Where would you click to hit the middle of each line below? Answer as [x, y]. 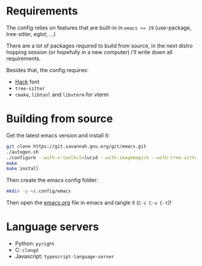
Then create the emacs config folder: [52, 180]
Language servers [53, 227]
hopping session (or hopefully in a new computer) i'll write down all [89, 52]
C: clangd [26, 250]
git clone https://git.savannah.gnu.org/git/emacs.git [76, 146]
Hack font [27, 82]
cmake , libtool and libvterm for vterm [62, 94]
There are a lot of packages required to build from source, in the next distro [100, 46]
